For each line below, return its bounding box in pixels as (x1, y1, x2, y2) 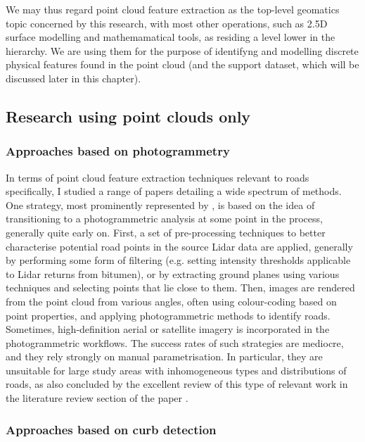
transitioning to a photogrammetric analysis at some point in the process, (6, 211, 323, 226)
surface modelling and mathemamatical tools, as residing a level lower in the (6, 30, 335, 44)
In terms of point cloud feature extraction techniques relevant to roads (6, 170, 309, 184)
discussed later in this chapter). (6, 70, 141, 85)
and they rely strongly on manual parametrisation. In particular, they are (6, 349, 323, 364)
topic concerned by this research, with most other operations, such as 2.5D (6, 15, 328, 30)
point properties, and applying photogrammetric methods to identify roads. (6, 308, 331, 322)
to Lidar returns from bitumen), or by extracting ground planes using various (6, 266, 340, 281)
